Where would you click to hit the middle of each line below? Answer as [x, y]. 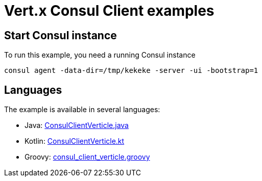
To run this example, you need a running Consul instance [100, 55]
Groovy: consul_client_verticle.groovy [87, 157]
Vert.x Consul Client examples [109, 11]
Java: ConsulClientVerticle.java [77, 125]
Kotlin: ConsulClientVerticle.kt [75, 141]
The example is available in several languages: [82, 110]
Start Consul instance [61, 35]
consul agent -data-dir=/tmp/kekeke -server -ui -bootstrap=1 [131, 71]
